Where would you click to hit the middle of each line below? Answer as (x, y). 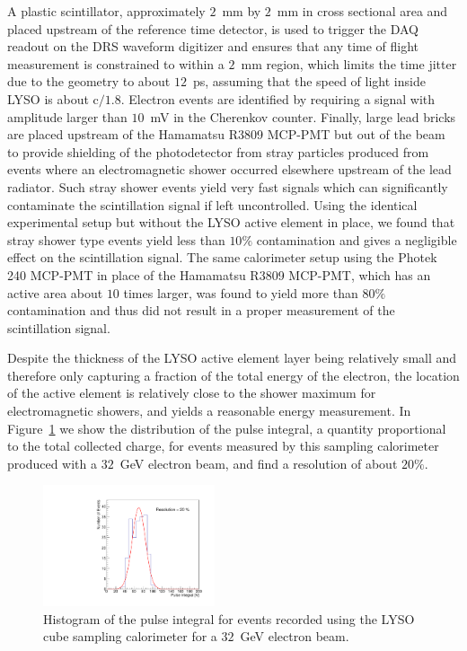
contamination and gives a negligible (357, 239)
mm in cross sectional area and (362, 11)
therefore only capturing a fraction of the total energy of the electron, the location (233, 375)
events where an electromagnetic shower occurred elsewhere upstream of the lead (229, 169)
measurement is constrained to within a (116, 63)
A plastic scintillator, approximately (106, 11)
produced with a (53, 463)
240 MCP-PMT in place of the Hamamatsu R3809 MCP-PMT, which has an (219, 274)
